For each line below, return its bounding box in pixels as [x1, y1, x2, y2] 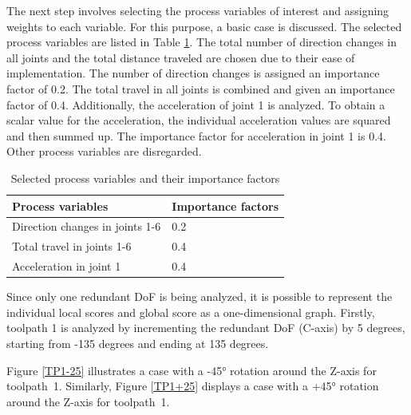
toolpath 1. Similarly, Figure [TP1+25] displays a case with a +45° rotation [6, 377, 379, 394]
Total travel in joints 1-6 [12, 238, 132, 255]
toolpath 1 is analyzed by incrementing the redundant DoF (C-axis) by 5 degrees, [6, 319, 405, 336]
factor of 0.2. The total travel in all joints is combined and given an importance [6, 80, 395, 97]
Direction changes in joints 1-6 [12, 218, 161, 235]
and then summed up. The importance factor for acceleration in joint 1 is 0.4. [6, 127, 386, 144]
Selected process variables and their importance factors [10, 169, 280, 186]
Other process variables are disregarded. [6, 143, 202, 160]
